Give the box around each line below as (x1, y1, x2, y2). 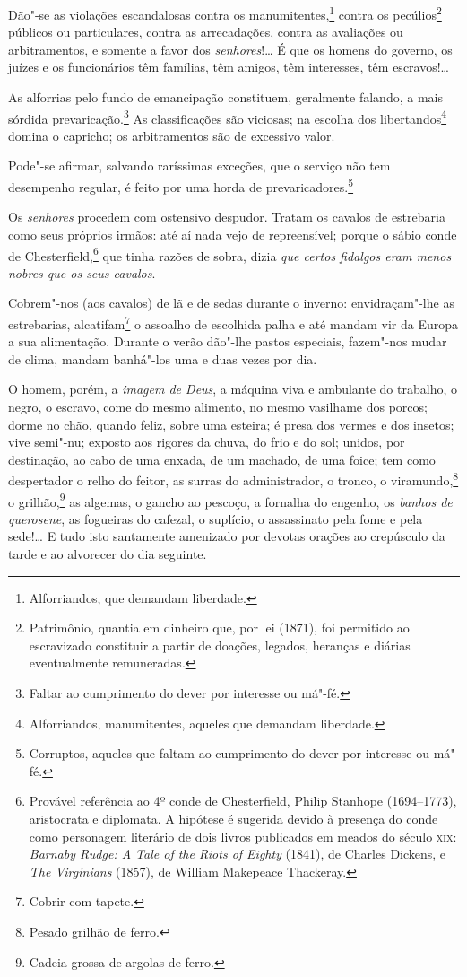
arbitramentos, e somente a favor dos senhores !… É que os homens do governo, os (8, 39, 453, 58)
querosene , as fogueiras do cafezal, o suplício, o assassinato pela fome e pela (8, 509, 423, 528)
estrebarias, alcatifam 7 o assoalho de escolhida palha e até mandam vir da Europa (8, 311, 459, 333)
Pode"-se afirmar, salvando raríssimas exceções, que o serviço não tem (8, 156, 391, 175)
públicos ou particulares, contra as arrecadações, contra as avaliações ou (8, 22, 403, 41)
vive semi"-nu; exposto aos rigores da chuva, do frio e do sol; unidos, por (8, 432, 405, 451)
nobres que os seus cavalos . (8, 263, 156, 282)
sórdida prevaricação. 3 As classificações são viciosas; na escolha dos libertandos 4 (8, 106, 447, 127)
